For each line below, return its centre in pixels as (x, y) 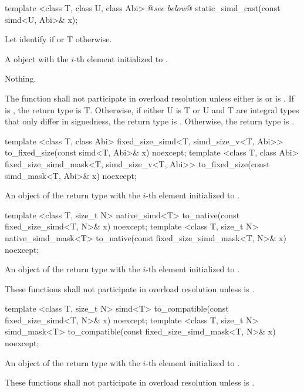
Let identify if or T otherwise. (58, 39)
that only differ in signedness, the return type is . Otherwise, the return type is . (150, 121)
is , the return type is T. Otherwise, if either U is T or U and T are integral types (152, 109)
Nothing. (21, 78)
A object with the (37, 58)
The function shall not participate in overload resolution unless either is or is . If (150, 98)
